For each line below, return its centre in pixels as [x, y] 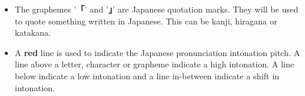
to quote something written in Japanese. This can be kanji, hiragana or [146, 21]
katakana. [33, 32]
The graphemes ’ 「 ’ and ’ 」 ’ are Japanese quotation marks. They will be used [156, 9]
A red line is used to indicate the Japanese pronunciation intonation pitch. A [157, 52]
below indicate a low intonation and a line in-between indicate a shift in [147, 75]
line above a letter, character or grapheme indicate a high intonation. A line [154, 64]
